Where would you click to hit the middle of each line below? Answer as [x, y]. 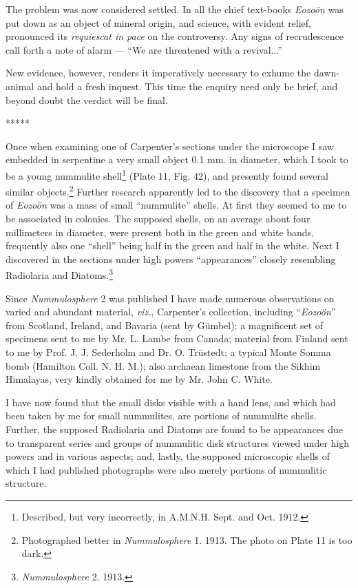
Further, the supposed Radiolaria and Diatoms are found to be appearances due [174, 429]
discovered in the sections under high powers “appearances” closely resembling [171, 259]
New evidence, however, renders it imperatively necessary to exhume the [158, 73]
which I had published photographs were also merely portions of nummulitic [166, 469]
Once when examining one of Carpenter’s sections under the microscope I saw [170, 146]
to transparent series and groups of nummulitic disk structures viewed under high [177, 442]
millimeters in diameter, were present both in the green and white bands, [160, 232]
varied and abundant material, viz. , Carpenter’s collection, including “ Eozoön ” [171, 312]
